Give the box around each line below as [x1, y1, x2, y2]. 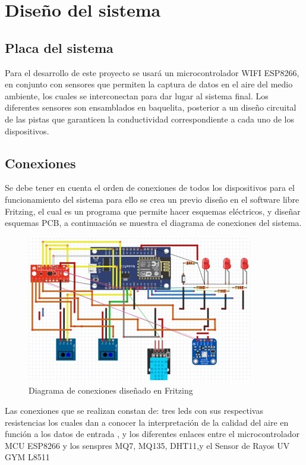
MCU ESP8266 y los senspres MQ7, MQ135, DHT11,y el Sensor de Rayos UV [5, 439, 290, 451]
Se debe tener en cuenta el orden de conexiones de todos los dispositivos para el [5, 181, 295, 194]
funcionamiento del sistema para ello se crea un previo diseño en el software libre [5, 193, 299, 205]
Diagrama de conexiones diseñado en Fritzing [29, 384, 193, 397]
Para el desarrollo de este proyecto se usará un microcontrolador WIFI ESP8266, [5, 66, 299, 78]
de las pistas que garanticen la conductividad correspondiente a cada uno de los [5, 112, 295, 125]
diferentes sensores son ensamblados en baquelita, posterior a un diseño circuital [5, 101, 296, 114]
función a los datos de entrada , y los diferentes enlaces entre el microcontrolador [5, 428, 300, 440]
